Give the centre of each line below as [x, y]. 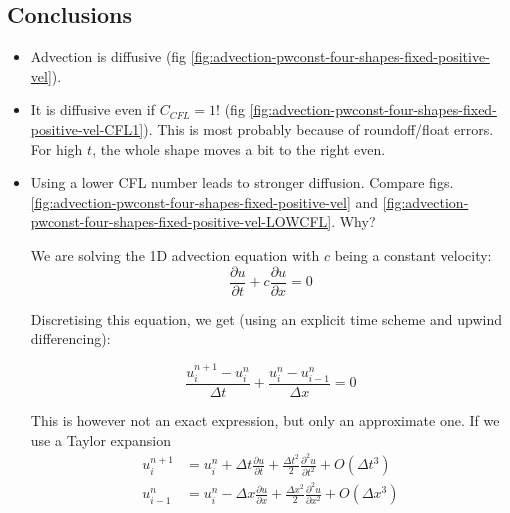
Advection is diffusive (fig [108, 56]
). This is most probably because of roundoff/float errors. [318, 128]
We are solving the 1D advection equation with [175, 254]
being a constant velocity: [413, 254]
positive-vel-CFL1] [87, 128]
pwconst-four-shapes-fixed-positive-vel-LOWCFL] [181, 221]
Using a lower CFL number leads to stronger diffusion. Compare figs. [242, 182]
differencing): [70, 338]
